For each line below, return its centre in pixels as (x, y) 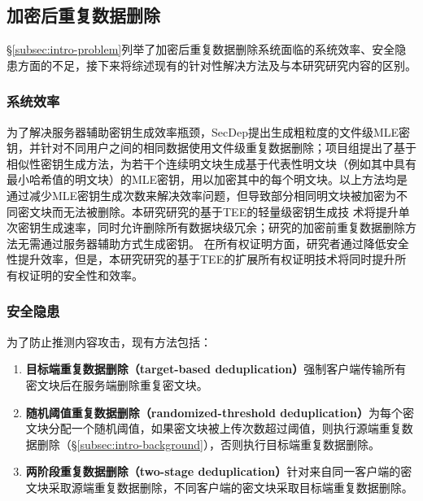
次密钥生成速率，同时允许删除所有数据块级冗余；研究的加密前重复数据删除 (206, 227)
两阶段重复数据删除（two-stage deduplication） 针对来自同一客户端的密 (219, 471)
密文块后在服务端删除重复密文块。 (117, 384)
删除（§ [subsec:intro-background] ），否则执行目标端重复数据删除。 (209, 444)
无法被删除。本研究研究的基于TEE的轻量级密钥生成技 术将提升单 (236, 211)
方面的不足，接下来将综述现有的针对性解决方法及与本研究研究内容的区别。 (217, 65)
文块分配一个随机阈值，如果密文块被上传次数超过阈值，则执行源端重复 (214, 428)
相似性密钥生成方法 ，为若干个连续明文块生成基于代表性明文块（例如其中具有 (211, 163)
